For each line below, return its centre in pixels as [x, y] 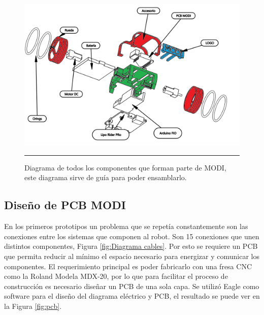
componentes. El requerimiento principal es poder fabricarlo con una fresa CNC [128, 266]
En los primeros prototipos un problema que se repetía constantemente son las [126, 226]
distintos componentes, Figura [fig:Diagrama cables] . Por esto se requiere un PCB [131, 246]
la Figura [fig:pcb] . [33, 306]
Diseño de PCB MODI [65, 205]
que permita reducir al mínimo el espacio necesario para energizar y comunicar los [132, 256]
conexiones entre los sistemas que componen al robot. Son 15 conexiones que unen [132, 236]
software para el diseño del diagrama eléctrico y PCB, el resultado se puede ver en [132, 296]
